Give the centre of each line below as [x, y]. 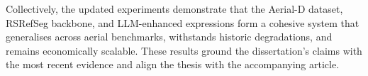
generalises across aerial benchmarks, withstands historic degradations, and [169, 37]
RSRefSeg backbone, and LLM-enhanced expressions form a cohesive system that [183, 22]
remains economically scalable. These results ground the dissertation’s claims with [184, 50]
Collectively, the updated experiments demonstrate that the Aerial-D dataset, [174, 9]
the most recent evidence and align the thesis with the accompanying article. [173, 64]
